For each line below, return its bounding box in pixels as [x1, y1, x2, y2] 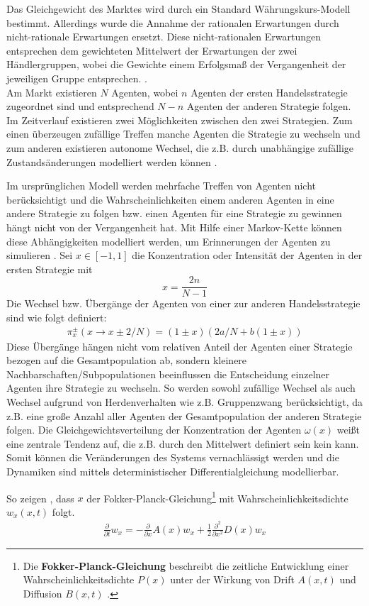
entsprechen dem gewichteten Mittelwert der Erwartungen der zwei [6, 43, 297, 57]
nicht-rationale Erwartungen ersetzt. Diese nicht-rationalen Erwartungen [6, 29, 321, 44]
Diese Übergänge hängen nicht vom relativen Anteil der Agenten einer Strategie [6, 338, 353, 353]
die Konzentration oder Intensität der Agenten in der [132, 248, 363, 263]
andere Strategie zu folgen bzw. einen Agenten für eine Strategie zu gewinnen [6, 206, 342, 221]
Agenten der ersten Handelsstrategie [191, 84, 348, 99]
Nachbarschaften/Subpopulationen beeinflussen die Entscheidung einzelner [6, 366, 330, 381]
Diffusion [23, 586, 62, 601]
